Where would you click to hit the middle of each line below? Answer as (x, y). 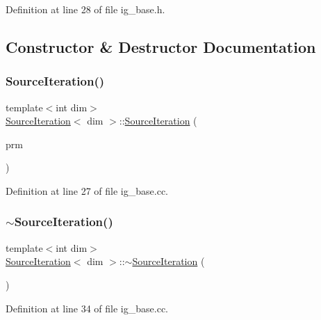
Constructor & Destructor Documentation (161, 46)
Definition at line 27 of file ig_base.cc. (87, 190)
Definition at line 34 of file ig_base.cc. (87, 308)
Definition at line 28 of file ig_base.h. (85, 9)
